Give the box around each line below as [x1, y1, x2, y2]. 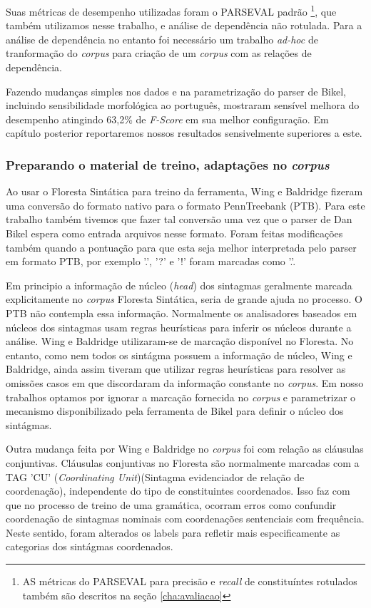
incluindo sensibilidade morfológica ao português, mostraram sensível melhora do [6, 98, 360, 113]
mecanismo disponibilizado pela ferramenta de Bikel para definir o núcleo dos [6, 403, 344, 418]
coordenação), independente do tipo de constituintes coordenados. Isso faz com [6, 483, 350, 498]
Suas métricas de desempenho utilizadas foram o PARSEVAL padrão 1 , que [6, 2, 337, 19]
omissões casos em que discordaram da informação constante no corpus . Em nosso [6, 375, 364, 390]
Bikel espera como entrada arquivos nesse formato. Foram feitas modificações [6, 226, 343, 240]
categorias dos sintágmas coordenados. [6, 539, 173, 554]
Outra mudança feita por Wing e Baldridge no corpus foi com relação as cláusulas [6, 441, 364, 456]
